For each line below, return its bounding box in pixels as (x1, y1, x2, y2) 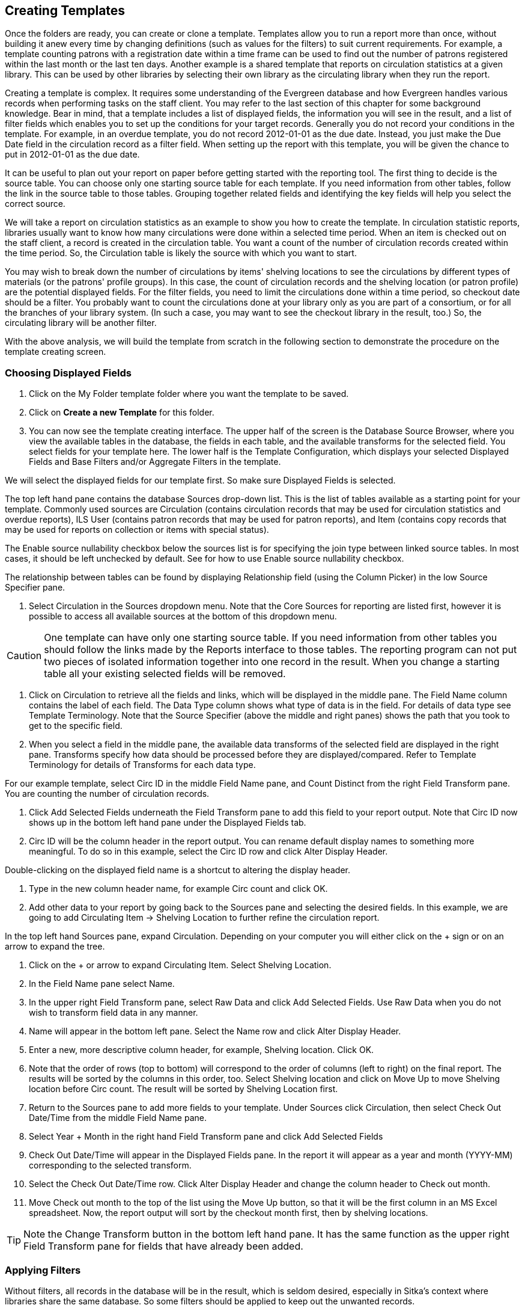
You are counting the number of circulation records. (5, 788, 210, 799)
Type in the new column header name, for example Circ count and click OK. (29, 883, 328, 894)
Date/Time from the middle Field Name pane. (29, 1113, 207, 1123)
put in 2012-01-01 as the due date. (5, 149, 140, 160)
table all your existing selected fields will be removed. (44, 668, 286, 680)
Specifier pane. (5, 582, 65, 593)
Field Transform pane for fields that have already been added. (23, 1240, 303, 1253)
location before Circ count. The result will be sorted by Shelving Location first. (29, 1084, 338, 1095)
